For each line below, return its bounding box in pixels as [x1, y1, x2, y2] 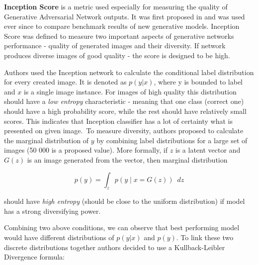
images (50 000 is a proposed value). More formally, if [4, 145, 168, 155]
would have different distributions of [4, 232, 114, 243]
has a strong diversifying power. [4, 205, 101, 216]
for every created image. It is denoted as [4, 77, 127, 87]
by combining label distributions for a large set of [96, 135, 248, 145]
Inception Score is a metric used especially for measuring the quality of [4, 1, 228, 11]
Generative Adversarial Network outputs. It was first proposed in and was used [4, 11, 245, 21]
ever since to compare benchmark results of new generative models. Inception [4, 21, 240, 31]
